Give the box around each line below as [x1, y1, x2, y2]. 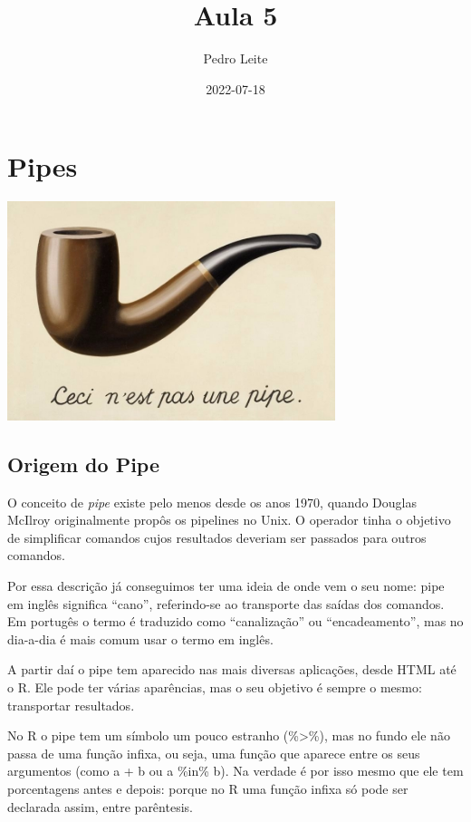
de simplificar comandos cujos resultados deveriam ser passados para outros [7, 527, 427, 546]
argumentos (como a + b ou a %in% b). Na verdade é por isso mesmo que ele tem [7, 761, 464, 780]
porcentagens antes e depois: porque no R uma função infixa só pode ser [7, 778, 409, 798]
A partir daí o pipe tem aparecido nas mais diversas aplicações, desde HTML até [7, 660, 457, 679]
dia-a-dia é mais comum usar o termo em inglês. [7, 629, 274, 648]
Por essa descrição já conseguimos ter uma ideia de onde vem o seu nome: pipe [7, 575, 445, 595]
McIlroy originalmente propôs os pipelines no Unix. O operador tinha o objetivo [7, 510, 451, 529]
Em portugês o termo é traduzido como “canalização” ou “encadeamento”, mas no [7, 612, 464, 631]
